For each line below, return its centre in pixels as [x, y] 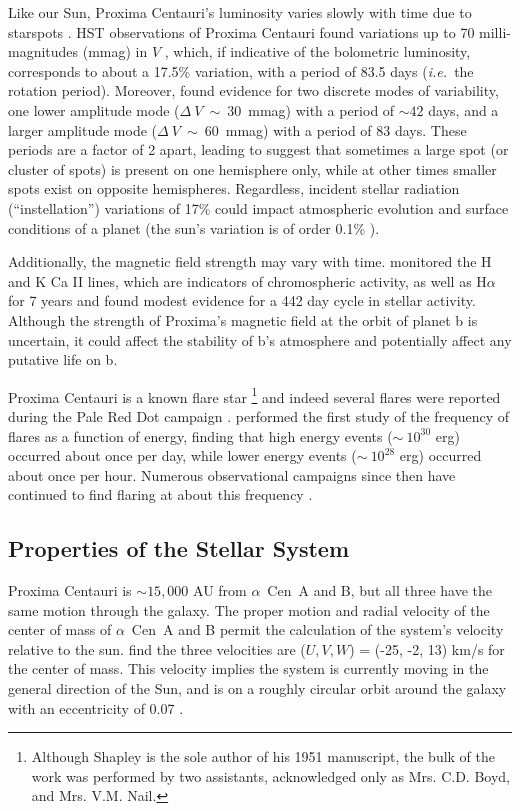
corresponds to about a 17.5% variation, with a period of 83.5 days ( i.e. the [241, 70]
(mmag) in [115, 51]
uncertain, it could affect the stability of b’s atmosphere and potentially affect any [260, 339]
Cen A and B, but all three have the [379, 590]
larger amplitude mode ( [83, 129]
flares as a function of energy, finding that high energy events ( [200, 435]
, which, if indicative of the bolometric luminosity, [317, 51]
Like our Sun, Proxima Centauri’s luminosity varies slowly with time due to [240, 12]
